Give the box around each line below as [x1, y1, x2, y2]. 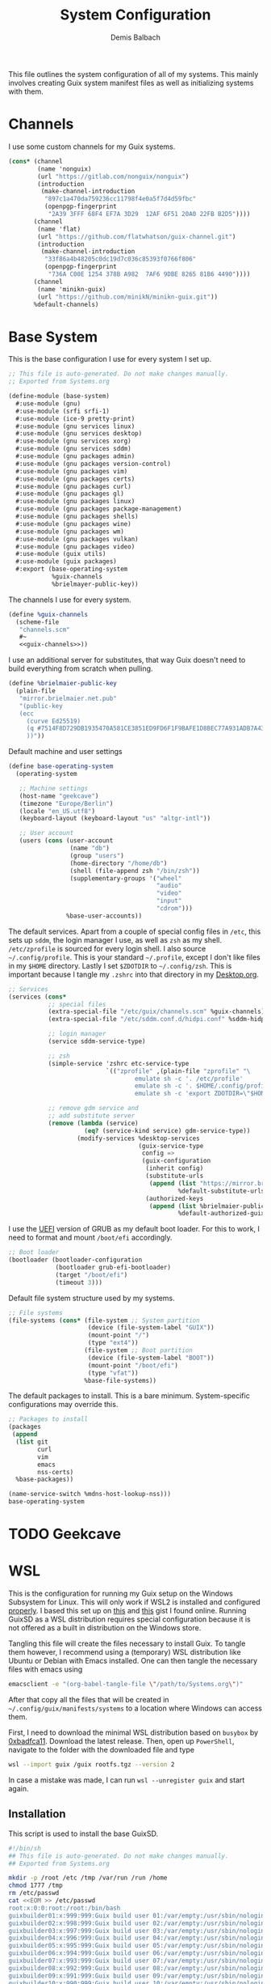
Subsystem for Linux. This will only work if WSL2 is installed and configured [8, 1597, 261, 1607]
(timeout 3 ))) [55, 1278, 103, 1287]
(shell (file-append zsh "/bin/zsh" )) [69, 867, 200, 875]
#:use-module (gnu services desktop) [15, 430, 143, 438]
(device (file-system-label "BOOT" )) [87, 1354, 215, 1362]
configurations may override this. [8, 1400, 119, 1410]
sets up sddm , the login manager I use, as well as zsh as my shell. [8, 935, 222, 944]
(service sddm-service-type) [48, 1037, 147, 1045]
